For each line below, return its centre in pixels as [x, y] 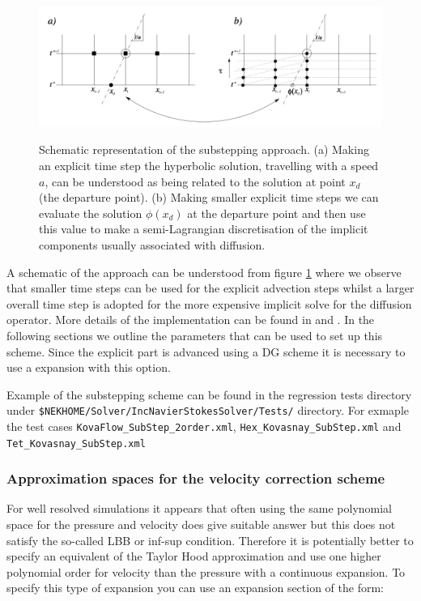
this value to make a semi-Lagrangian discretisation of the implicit [204, 229]
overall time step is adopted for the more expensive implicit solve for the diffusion [209, 303]
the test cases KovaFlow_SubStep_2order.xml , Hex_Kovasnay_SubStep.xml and [204, 426]
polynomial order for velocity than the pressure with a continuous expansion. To [206, 571]
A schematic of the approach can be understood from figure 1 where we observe [204, 272]
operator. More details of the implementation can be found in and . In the [191, 320]
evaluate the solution [91, 213]
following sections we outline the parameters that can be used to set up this [195, 335]
